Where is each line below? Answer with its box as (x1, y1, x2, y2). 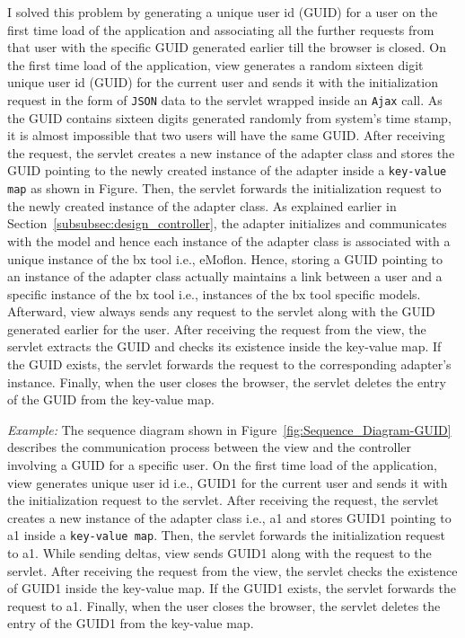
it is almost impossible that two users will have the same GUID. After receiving (7, 126, 445, 145)
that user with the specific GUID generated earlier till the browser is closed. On (7, 38, 446, 57)
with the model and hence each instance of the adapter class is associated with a (7, 231, 451, 250)
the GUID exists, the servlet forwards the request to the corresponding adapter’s (7, 355, 452, 374)
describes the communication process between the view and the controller (7, 438, 411, 456)
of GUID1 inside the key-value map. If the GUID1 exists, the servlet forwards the (7, 579, 456, 598)
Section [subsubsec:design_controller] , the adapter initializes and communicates (7, 214, 447, 233)
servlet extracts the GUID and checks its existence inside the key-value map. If (7, 337, 442, 356)
